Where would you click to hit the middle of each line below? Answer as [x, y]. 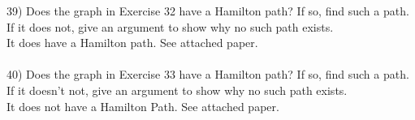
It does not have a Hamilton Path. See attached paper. [143, 106]
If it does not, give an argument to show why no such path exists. [170, 26]
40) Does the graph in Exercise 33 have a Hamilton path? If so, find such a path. [208, 74]
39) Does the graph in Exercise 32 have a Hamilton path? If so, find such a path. [208, 11]
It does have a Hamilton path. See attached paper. [132, 43]
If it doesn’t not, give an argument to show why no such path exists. [177, 90]
